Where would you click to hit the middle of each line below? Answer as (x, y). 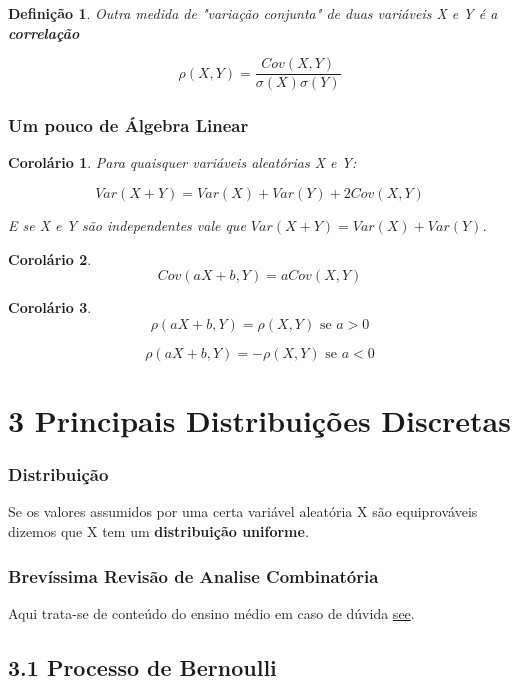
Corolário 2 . (50, 258)
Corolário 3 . (50, 307)
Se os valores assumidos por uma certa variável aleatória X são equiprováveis (243, 511)
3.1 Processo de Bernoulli (142, 666)
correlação (44, 32)
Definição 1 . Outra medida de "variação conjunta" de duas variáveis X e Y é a (253, 13)
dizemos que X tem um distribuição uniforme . (158, 531)
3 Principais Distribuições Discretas (259, 420)
